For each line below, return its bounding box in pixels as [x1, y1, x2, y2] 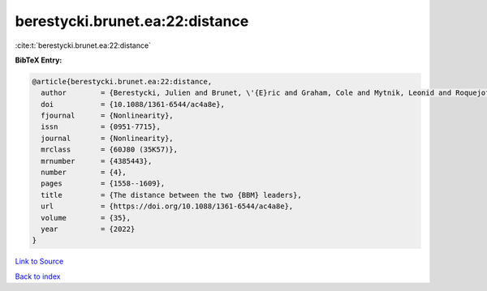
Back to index [15, 272, 61, 281]
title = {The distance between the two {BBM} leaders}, [41, 190, 302, 199]
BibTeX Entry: [15, 55, 62, 65]
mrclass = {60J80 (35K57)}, [41, 145, 179, 154]
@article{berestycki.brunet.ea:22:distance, [32, 77, 213, 86]
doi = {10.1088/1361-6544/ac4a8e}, [41, 100, 225, 109]
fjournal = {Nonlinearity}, [41, 111, 174, 121]
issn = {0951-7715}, [41, 122, 162, 131]
